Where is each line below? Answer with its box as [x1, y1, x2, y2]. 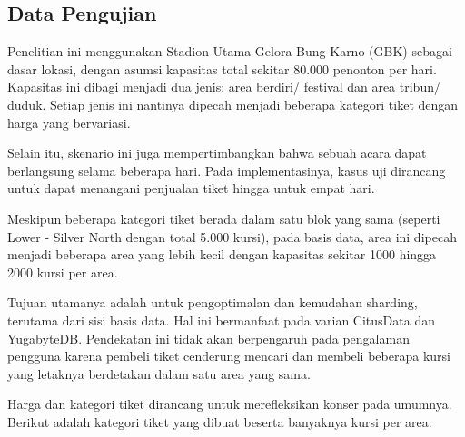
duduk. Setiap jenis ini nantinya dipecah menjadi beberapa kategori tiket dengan [7, 94, 459, 113]
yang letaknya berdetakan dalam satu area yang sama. [7, 364, 311, 383]
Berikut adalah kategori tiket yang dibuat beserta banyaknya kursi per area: [7, 412, 432, 431]
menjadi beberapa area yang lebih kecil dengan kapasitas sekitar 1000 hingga [7, 245, 437, 264]
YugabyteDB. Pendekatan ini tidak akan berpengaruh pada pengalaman [7, 328, 410, 347]
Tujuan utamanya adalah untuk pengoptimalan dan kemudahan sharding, [7, 293, 418, 312]
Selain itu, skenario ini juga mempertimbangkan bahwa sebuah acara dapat [7, 143, 427, 162]
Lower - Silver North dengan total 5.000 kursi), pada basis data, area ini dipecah [7, 227, 457, 246]
